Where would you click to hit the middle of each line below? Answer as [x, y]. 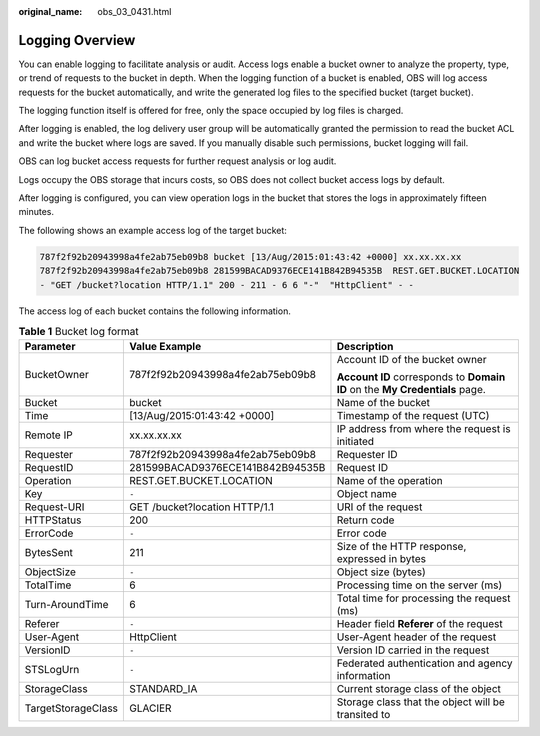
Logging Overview [77, 40]
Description [365, 347]
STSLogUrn [52, 670]
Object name [366, 494]
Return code [365, 520]
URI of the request [379, 507]
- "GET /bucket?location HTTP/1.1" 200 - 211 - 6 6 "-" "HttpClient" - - [227, 284]
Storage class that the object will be [420, 702]
